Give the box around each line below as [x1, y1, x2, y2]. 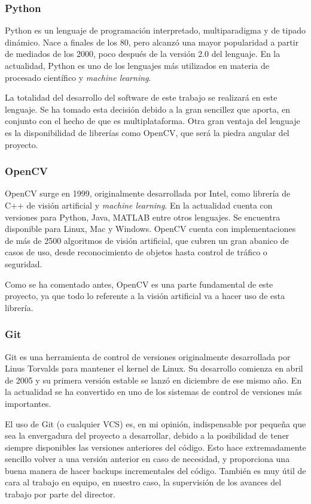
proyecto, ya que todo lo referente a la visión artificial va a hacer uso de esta [5, 289, 285, 302]
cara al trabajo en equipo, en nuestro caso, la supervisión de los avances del [5, 476, 282, 488]
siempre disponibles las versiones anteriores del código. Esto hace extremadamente [5, 440, 306, 453]
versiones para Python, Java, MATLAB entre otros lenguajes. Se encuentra [5, 210, 280, 223]
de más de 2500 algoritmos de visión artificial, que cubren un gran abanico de [5, 234, 289, 246]
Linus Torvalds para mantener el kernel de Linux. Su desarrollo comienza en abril [5, 362, 303, 375]
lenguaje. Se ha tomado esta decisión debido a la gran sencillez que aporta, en [5, 102, 291, 115]
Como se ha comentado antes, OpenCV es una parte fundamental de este [5, 277, 273, 290]
